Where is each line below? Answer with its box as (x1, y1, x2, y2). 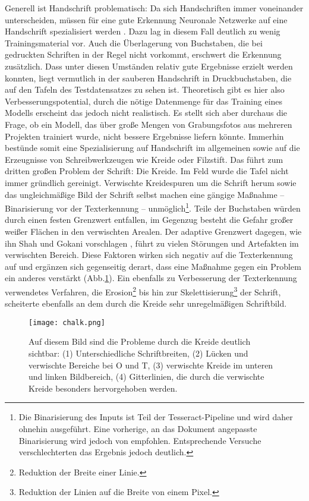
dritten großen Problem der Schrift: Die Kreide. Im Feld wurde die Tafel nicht (5, 165, 289, 177)
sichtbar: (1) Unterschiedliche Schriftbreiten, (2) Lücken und (29, 347, 248, 359)
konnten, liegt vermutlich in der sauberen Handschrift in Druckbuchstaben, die (5, 71, 292, 84)
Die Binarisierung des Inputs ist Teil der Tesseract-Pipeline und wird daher (18, 411, 293, 423)
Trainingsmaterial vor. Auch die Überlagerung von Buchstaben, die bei (5, 36, 263, 49)
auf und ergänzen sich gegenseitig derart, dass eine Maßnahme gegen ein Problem (5, 260, 301, 272)
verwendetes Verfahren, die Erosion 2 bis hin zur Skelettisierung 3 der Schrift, (5, 283, 281, 298)
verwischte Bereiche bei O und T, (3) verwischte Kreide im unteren (29, 358, 273, 371)
